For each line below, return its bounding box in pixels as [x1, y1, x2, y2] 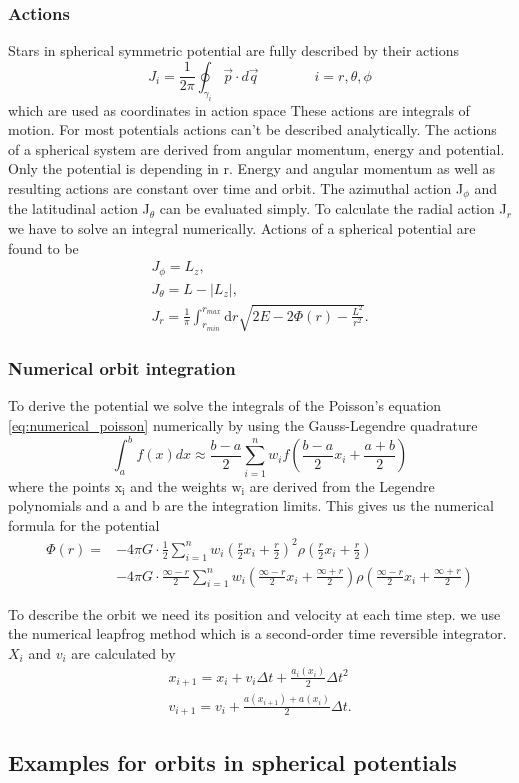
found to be [8, 237, 79, 258]
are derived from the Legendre [249, 475, 435, 496]
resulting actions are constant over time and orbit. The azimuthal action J [8, 177, 464, 198]
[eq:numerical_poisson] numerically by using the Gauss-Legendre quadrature [8, 415, 478, 436]
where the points [8, 475, 111, 496]
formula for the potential [8, 514, 160, 535]
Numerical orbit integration [8, 356, 236, 381]
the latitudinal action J [8, 198, 150, 219]
